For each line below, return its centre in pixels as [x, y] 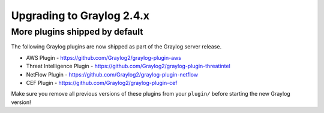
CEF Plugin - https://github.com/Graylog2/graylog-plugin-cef [102, 83]
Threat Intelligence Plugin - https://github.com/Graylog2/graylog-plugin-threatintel [128, 66]
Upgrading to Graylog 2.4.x [80, 16]
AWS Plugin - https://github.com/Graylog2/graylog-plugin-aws [103, 57]
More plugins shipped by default [77, 32]
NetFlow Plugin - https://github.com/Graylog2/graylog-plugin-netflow [112, 74]
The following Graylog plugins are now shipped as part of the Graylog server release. [116, 47]
